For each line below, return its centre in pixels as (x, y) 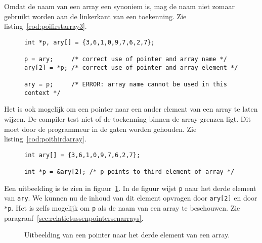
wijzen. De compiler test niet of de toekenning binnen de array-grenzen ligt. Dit (127, 118)
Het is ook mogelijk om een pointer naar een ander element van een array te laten (131, 109)
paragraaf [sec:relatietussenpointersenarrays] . (74, 217)
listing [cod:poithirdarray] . (45, 139)
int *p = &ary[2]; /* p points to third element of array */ (129, 172)
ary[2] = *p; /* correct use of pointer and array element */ (131, 67)
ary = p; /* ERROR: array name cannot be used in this (126, 85)
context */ (42, 93)
